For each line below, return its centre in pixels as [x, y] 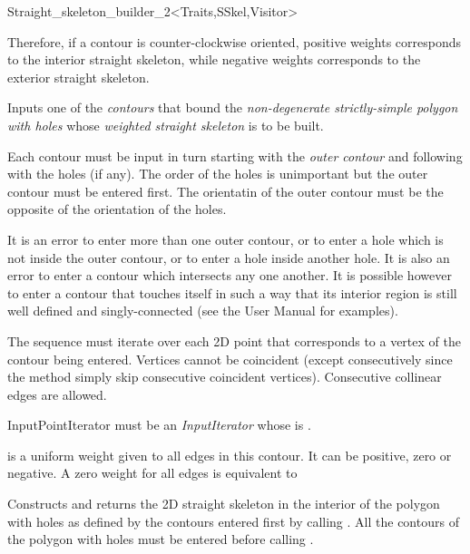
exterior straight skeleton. [78, 77]
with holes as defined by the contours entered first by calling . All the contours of [233, 521]
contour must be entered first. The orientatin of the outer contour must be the [225, 191]
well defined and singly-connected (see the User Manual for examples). [203, 311]
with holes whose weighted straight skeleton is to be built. [166, 125]
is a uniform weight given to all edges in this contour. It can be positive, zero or [230, 455]
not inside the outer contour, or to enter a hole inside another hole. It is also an [229, 257]
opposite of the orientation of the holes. [117, 209]
